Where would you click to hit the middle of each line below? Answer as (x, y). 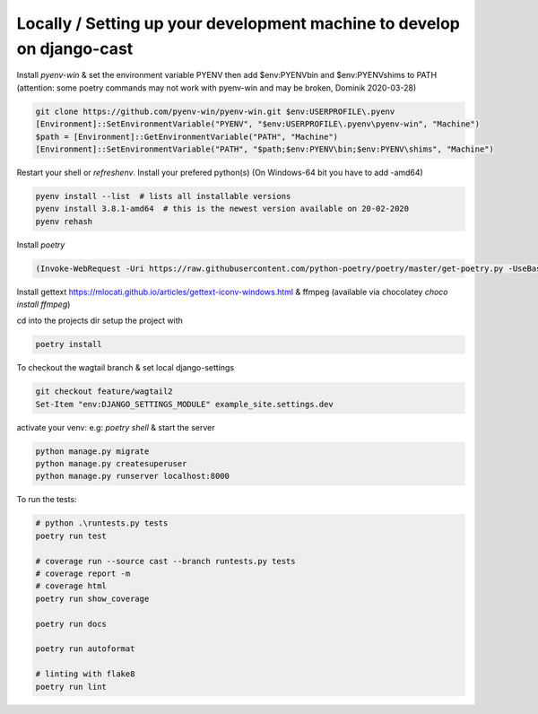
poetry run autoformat (85, 649)
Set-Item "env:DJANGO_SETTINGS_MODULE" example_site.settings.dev (184, 404)
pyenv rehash (64, 221)
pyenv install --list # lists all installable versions (163, 196)
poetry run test (71, 535)
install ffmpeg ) (43, 304)
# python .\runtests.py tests (102, 523)
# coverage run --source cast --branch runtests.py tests (165, 561)
